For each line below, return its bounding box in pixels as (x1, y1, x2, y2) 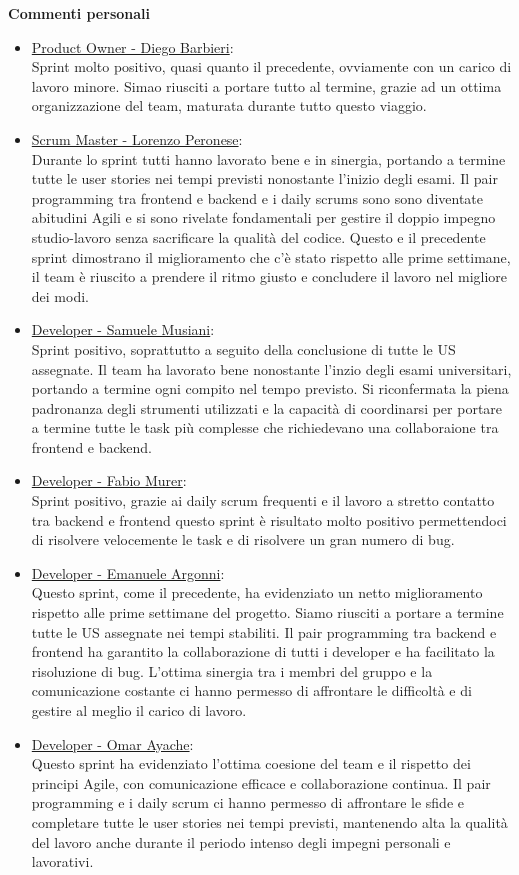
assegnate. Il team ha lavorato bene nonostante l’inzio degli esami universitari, (31, 358, 512, 379)
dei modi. (31, 285, 89, 306)
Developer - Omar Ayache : (31, 733, 194, 754)
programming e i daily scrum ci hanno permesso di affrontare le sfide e (31, 792, 464, 813)
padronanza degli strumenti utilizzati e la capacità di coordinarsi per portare (31, 397, 503, 418)
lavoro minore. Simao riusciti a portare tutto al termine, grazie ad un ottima (31, 75, 502, 96)
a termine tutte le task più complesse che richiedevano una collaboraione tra (31, 417, 499, 438)
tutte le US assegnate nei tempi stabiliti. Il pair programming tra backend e (31, 621, 497, 642)
